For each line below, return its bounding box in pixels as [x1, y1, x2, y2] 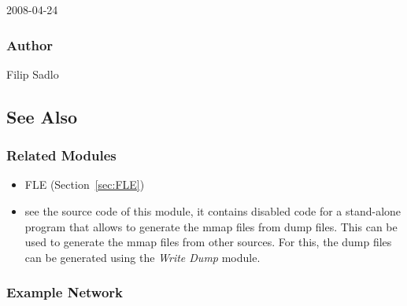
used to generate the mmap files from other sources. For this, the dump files [24, 234, 392, 250]
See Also [6, 104, 78, 128]
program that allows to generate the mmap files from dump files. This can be [24, 218, 398, 234]
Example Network [6, 282, 123, 302]
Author [6, 35, 54, 54]
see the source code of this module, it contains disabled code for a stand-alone [24, 203, 401, 219]
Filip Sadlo [6, 65, 59, 82]
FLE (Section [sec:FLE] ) [24, 176, 145, 193]
